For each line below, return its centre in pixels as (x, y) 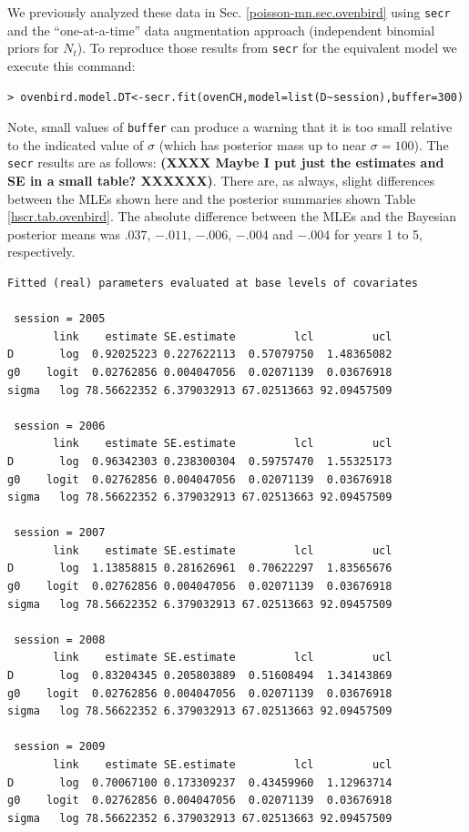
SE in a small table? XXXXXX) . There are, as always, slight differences (221, 180)
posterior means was (64, 233)
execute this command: (71, 65)
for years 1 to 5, (379, 233)
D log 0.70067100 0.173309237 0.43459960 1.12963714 (200, 782)
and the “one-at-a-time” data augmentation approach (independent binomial (221, 30)
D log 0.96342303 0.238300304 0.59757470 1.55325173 (200, 461)
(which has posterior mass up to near (263, 144)
